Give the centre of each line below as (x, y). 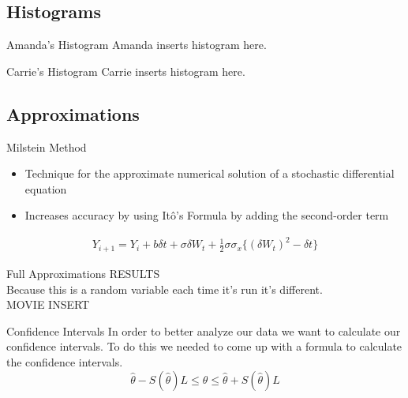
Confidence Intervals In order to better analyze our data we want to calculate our (204, 330)
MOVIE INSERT (48, 304)
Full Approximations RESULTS (83, 273)
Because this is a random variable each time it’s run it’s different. (165, 289)
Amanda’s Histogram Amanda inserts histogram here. (137, 45)
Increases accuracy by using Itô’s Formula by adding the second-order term (207, 215)
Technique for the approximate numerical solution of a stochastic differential (210, 173)
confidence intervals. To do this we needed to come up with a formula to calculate (204, 346)
